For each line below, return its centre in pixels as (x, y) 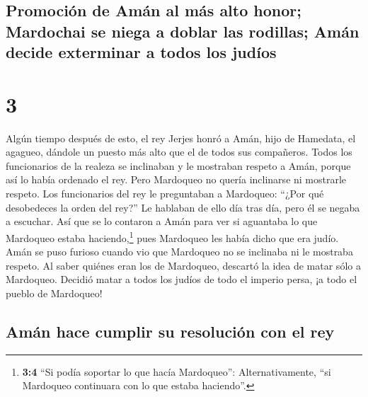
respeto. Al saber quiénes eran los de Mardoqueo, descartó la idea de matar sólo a (183, 265)
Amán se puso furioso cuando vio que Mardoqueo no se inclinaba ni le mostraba (179, 252)
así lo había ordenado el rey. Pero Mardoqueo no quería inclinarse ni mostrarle (176, 179)
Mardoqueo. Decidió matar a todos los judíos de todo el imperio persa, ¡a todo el (182, 279)
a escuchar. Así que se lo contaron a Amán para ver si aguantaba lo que (162, 221)
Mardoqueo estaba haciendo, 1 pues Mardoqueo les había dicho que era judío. (172, 236)
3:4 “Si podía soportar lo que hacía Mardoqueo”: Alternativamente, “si (177, 371)
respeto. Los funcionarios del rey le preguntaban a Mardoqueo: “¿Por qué (165, 194)
